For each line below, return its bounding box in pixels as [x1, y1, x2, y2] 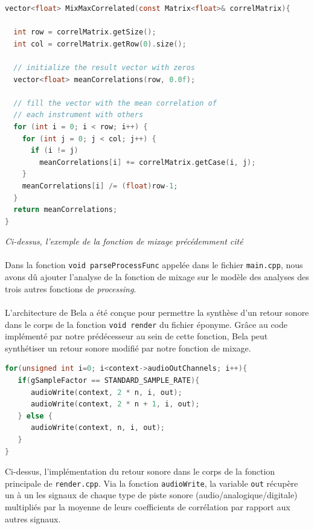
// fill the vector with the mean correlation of [13, 98, 217, 107]
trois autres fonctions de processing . [5, 282, 136, 295]
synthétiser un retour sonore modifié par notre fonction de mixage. [5, 341, 251, 354]
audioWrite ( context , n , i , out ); [30, 423, 165, 432]
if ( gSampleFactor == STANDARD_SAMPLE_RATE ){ [18, 376, 200, 385]
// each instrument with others [13, 111, 144, 120]
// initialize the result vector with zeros [13, 63, 195, 72]
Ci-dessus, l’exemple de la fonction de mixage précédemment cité [5, 235, 243, 248]
